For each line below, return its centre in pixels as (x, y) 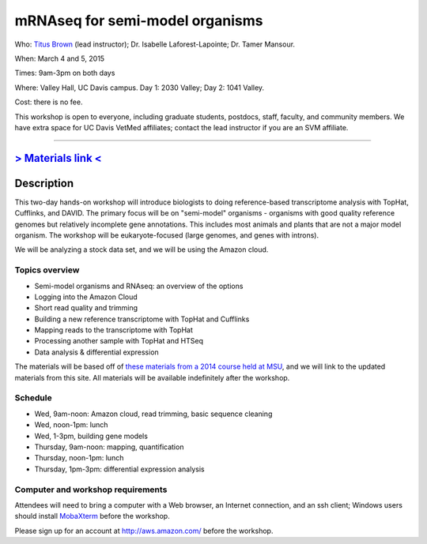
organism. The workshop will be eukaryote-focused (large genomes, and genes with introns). (167, 235)
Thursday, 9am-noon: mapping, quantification (109, 447)
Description (44, 183)
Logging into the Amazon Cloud (86, 297)
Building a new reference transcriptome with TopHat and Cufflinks (142, 319)
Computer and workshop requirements (91, 490)
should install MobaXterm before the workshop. (92, 516)
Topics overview (47, 270)
